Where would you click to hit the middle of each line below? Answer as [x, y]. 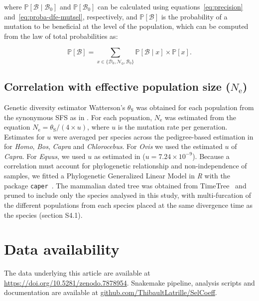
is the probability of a [194, 16]
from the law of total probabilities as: [61, 36]
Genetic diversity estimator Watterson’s [65, 107]
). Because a [211, 156]
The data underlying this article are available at [77, 273]
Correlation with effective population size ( [117, 86]
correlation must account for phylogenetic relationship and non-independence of [126, 166]
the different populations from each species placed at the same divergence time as [128, 205]
